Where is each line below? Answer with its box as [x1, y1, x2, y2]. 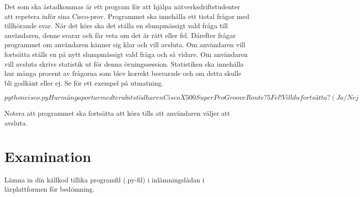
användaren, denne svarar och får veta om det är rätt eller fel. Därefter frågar [4, 30, 236, 40]
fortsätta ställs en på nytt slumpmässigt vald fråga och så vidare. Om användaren [4, 49, 248, 59]
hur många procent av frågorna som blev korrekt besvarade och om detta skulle [4, 68, 241, 78]
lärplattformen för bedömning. [4, 184, 95, 194]
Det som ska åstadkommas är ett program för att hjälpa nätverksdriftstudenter [4, 1, 240, 11]
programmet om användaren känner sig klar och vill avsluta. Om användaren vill [4, 39, 245, 50]
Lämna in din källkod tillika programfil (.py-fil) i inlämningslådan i [4, 174, 205, 184]
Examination [4, 146, 91, 166]
